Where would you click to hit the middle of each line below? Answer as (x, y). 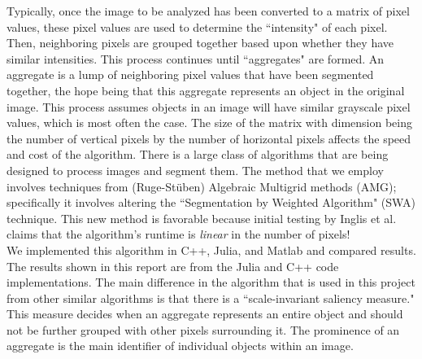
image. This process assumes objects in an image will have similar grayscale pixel (209, 106)
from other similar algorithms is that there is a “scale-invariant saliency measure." (211, 298)
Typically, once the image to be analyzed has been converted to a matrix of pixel (208, 11)
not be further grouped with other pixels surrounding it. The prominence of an (203, 329)
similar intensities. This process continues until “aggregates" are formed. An (196, 58)
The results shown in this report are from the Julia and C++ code (173, 266)
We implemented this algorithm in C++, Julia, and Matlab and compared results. (211, 250)
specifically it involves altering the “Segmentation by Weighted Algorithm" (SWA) (211, 202)
